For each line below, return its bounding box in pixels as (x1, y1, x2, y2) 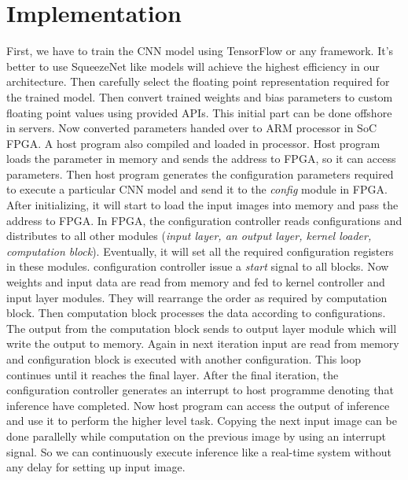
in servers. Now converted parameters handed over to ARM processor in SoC (6, 120, 377, 136)
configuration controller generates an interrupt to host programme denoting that (6, 382, 394, 398)
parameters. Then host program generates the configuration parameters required (6, 165, 394, 182)
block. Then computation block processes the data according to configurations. (6, 305, 386, 321)
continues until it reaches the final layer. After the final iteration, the (6, 366, 339, 382)
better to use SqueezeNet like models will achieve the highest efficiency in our (6, 57, 380, 74)
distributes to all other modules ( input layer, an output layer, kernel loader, (6, 227, 372, 244)
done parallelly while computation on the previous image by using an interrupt (6, 427, 386, 444)
